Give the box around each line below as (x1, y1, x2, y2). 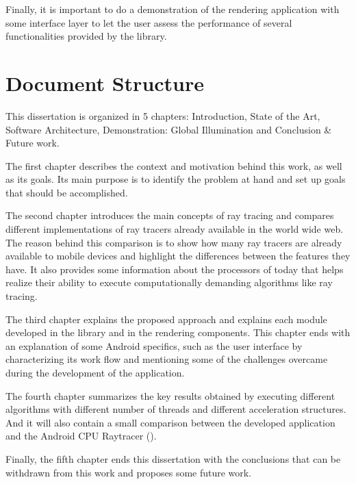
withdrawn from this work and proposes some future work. (5, 465, 252, 479)
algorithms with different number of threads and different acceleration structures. (5, 402, 346, 416)
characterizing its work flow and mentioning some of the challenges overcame (5, 352, 328, 366)
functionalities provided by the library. (5, 29, 167, 43)
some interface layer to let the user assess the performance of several (5, 15, 292, 29)
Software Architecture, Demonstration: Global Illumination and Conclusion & (5, 122, 332, 136)
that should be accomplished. (5, 185, 128, 199)
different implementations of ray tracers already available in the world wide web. (5, 222, 344, 236)
